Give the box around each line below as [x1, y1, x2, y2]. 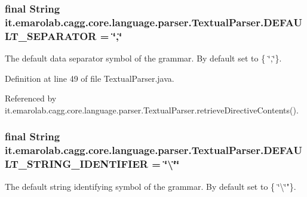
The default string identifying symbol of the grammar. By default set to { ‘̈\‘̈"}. [5, 180, 296, 192]
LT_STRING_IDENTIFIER [5, 156, 148, 171]
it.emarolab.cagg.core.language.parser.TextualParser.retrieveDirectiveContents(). [5, 103, 299, 116]
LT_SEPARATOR [5, 28, 97, 43]
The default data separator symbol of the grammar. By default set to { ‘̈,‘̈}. [5, 52, 282, 64]
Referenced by [5, 92, 57, 104]
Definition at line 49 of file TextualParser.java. [5, 72, 174, 84]
